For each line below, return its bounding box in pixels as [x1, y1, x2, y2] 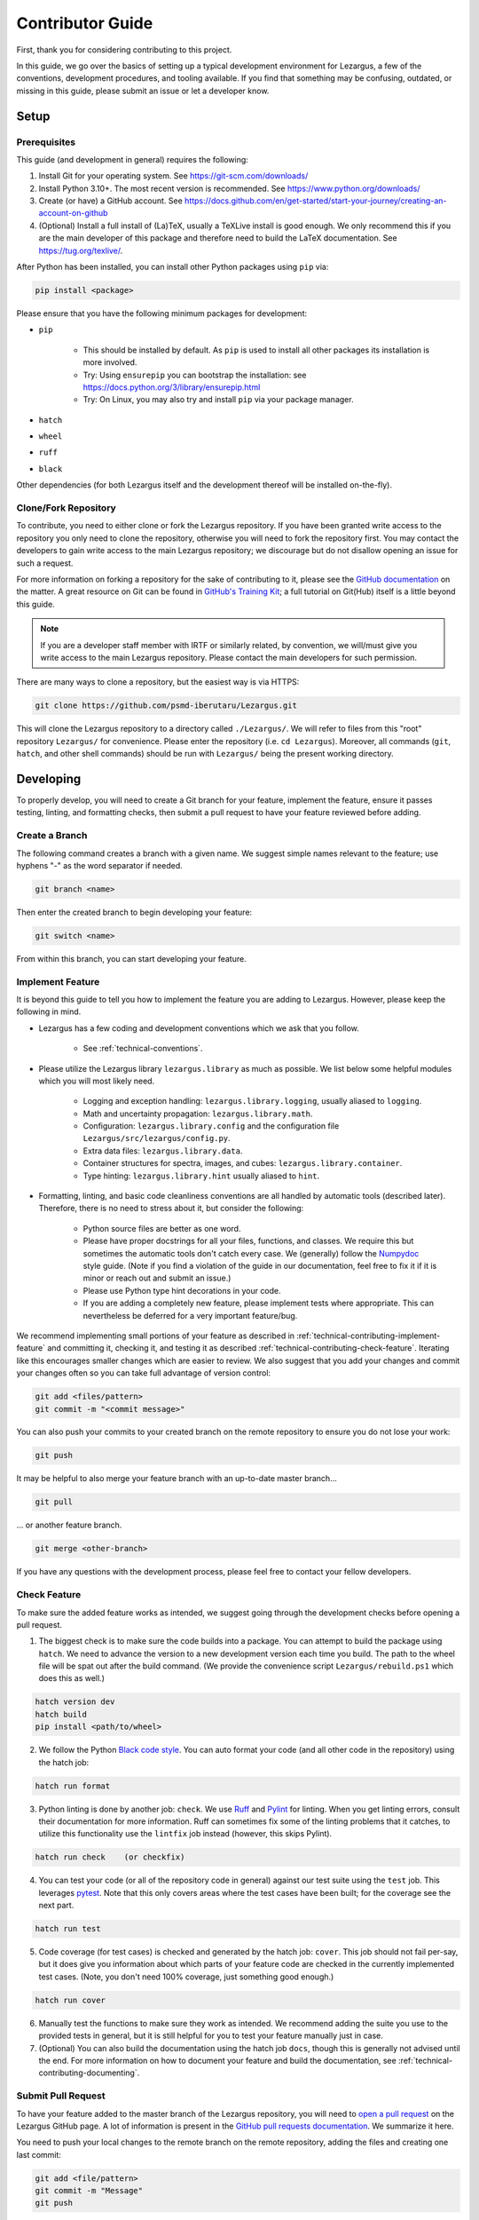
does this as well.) [38, 1673, 106, 1684]
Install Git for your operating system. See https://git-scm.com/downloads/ [38, 170, 309, 181]
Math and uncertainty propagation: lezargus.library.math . [82, 1108, 313, 1119]
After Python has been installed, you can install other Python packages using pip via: [16, 262, 329, 272]
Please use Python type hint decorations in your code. [82, 1285, 281, 1296]
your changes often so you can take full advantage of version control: [16, 1368, 271, 1378]
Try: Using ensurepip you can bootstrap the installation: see [82, 369, 307, 380]
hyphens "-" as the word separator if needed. [16, 860, 184, 870]
